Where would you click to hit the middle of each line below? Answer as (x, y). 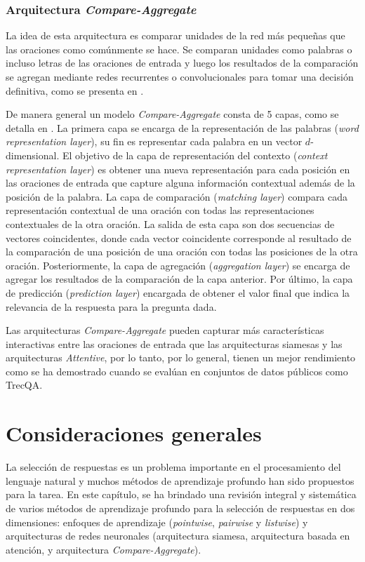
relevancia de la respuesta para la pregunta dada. (111, 306)
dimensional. (33, 155)
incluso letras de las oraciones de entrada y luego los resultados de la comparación (182, 63)
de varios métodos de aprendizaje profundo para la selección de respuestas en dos (180, 508)
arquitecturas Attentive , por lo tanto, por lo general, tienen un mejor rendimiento (181, 357)
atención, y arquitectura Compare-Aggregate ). (104, 549)
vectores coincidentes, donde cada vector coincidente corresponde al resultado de (179, 237)
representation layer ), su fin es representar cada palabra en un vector (154, 141)
